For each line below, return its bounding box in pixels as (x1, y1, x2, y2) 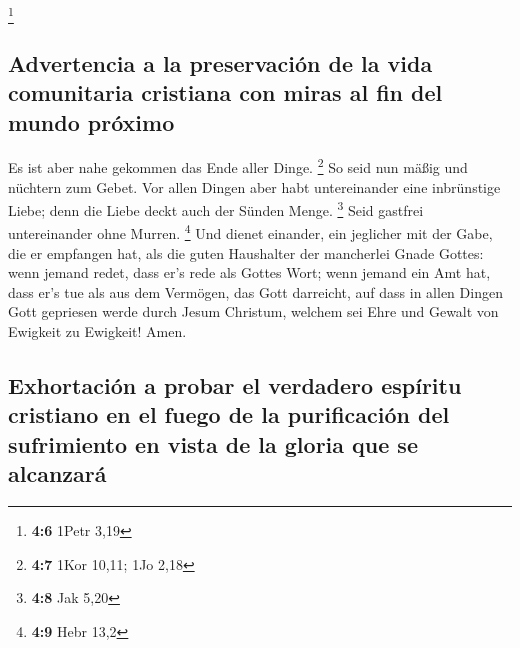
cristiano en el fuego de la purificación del (8, 399, 450, 430)
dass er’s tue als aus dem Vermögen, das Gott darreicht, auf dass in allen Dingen (8, 281, 503, 302)
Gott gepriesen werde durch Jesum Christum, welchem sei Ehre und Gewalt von (8, 301, 499, 322)
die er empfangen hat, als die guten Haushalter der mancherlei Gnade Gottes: (8, 242, 484, 263)
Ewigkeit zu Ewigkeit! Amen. (8, 321, 187, 342)
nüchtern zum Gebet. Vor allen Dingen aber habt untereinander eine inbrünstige (8, 176, 501, 197)
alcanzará (8, 458, 107, 489)
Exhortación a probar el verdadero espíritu (8, 370, 462, 401)
